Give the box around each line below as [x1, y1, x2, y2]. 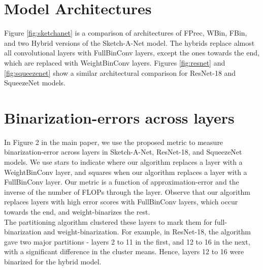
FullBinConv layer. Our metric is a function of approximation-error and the [4, 176, 239, 187]
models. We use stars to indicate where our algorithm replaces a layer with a [4, 157, 243, 167]
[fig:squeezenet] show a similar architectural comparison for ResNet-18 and [4, 67, 236, 78]
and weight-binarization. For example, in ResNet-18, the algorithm [43, 226, 251, 237]
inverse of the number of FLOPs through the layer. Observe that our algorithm [4, 186, 250, 197]
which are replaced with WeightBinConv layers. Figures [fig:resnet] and [4, 57, 225, 68]
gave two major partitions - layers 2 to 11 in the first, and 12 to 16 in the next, [4, 236, 250, 247]
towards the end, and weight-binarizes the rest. [4, 206, 150, 217]
